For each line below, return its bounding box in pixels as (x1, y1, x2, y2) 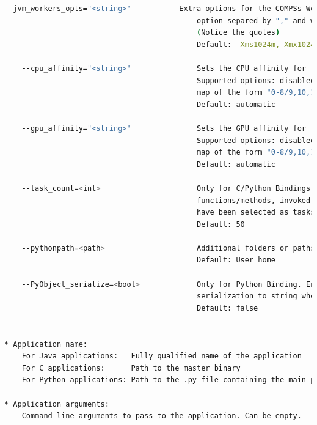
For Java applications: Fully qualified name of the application (21, 352, 302, 361)
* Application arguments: (4, 399, 109, 408)
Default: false (197, 303, 258, 312)
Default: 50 (197, 220, 245, 229)
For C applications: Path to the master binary (21, 363, 241, 372)
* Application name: (4, 339, 88, 349)
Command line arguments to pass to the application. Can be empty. (21, 412, 302, 421)
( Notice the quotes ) (197, 28, 280, 37)
